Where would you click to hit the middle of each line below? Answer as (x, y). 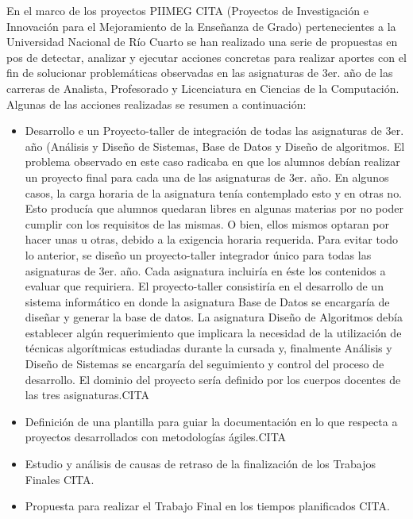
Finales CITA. (60, 479)
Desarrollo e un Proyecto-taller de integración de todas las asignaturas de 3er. (214, 131)
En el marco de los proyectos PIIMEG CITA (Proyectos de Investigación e (187, 10)
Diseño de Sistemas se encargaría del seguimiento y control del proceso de (205, 364)
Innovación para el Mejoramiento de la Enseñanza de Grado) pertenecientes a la (201, 26)
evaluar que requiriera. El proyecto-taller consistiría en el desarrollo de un (204, 286)
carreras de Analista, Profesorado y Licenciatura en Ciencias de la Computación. (203, 88)
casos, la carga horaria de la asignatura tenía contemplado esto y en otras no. (214, 192)
